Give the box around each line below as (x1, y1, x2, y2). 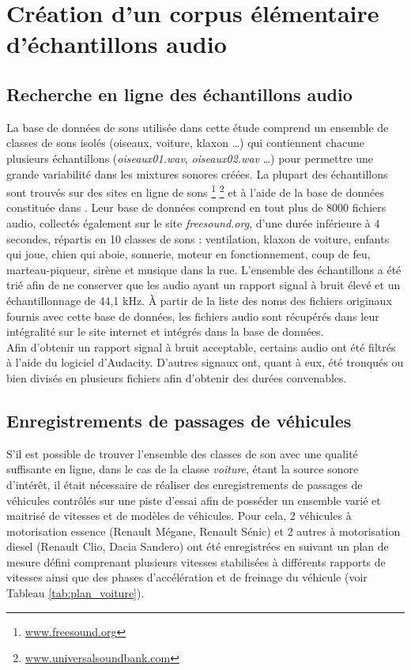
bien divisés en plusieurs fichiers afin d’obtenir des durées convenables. (6, 369, 347, 386)
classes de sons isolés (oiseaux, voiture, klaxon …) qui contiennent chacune (6, 134, 364, 151)
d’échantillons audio (6, 28, 227, 60)
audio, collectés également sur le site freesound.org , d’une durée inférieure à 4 (6, 214, 380, 231)
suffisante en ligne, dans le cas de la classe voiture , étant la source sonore (6, 461, 359, 477)
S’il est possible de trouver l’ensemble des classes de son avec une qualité (6, 445, 358, 461)
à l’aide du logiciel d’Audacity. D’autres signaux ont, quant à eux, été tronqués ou (6, 354, 404, 371)
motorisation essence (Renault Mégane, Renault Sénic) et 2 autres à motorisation (6, 522, 401, 539)
